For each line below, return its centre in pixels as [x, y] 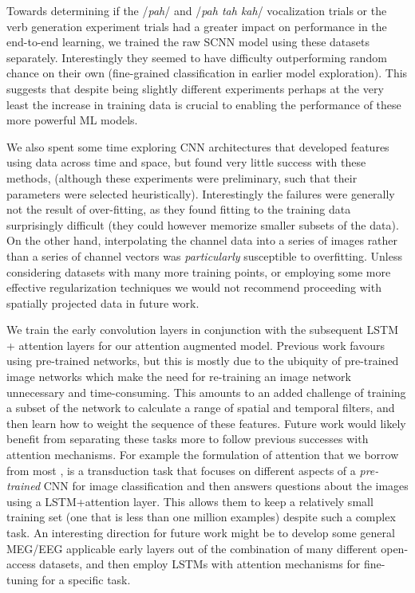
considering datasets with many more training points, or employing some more [199, 271]
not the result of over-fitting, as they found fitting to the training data [179, 209]
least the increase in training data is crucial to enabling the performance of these [204, 104]
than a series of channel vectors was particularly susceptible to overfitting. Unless [204, 255]
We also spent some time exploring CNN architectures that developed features [198, 146]
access [21, 564]
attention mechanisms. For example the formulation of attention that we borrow [203, 455]
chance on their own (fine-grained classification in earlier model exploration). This [207, 73]
